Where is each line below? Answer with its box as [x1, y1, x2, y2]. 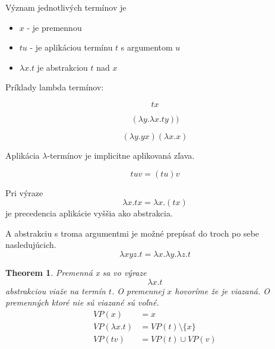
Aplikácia [5, 149, 40, 161]
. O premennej [111, 284, 165, 297]
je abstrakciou [37, 61, 88, 73]
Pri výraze [5, 186, 43, 199]
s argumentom [121, 41, 173, 54]
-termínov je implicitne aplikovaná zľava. [47, 149, 195, 161]
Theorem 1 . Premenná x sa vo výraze [5, 266, 147, 278]
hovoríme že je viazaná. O [175, 284, 270, 297]
